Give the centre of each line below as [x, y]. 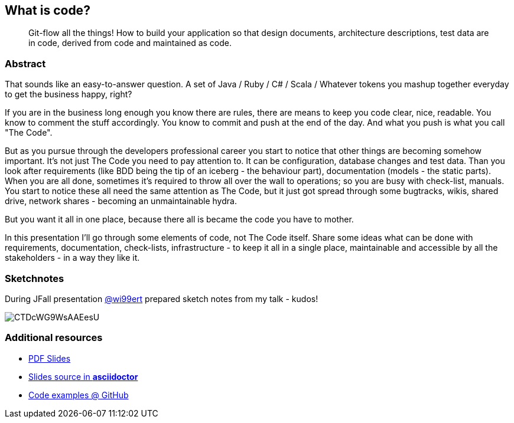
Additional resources [54, 338]
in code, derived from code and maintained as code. [130, 43]
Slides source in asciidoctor [83, 376]
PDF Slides [50, 358]
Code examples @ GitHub [79, 395]
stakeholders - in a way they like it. [72, 258]
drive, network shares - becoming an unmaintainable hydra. [121, 201]
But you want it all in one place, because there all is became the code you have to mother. [179, 219]
